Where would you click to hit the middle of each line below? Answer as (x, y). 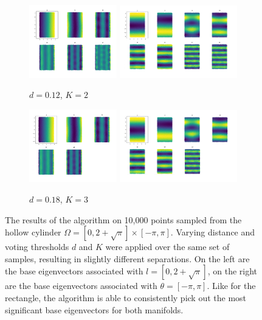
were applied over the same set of (167, 247)
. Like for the (231, 286)
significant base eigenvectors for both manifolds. (94, 309)
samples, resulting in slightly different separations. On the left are (127, 258)
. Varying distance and (213, 232)
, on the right (233, 271)
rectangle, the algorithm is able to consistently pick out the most (126, 297)
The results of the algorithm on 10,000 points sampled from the (123, 219)
